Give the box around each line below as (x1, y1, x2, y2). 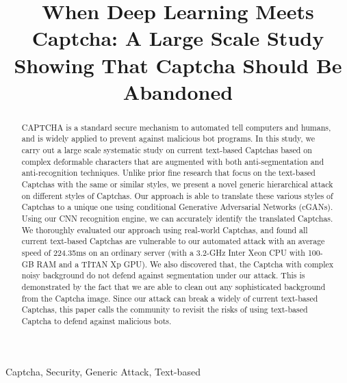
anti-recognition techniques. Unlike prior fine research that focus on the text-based (21, 167, 316, 179)
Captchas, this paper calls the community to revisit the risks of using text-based (21, 304, 308, 315)
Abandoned (123, 77, 233, 105)
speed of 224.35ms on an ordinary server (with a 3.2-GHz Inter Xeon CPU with (21, 246, 305, 258)
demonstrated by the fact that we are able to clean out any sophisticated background (21, 280, 326, 292)
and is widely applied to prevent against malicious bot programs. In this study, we (21, 133, 316, 144)
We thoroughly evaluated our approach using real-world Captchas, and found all (21, 224, 308, 235)
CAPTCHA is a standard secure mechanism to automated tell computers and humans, (21, 121, 331, 133)
